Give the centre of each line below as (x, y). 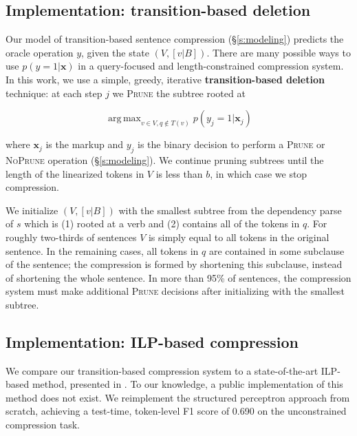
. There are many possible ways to (279, 52)
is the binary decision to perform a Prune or (231, 144)
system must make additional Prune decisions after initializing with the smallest (175, 291)
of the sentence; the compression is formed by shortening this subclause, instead (174, 264)
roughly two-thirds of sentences (71, 237)
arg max (125, 119)
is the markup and (84, 144)
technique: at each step (54, 93)
